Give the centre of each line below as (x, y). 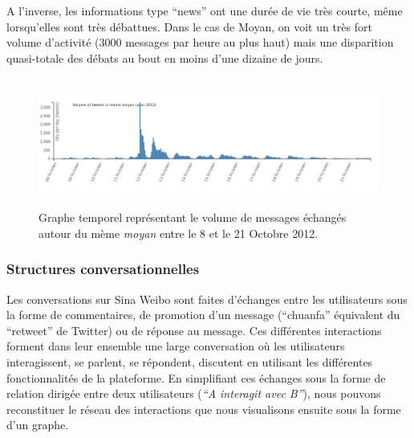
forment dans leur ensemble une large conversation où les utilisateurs (176, 346)
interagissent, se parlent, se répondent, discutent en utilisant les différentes (190, 362)
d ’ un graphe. (38, 425)
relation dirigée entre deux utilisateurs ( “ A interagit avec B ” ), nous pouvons (194, 393)
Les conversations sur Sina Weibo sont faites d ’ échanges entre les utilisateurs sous (207, 299)
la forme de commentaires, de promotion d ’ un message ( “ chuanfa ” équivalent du (203, 315)
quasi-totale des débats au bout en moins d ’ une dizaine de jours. (165, 57)
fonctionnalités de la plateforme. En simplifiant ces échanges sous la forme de (196, 377)
